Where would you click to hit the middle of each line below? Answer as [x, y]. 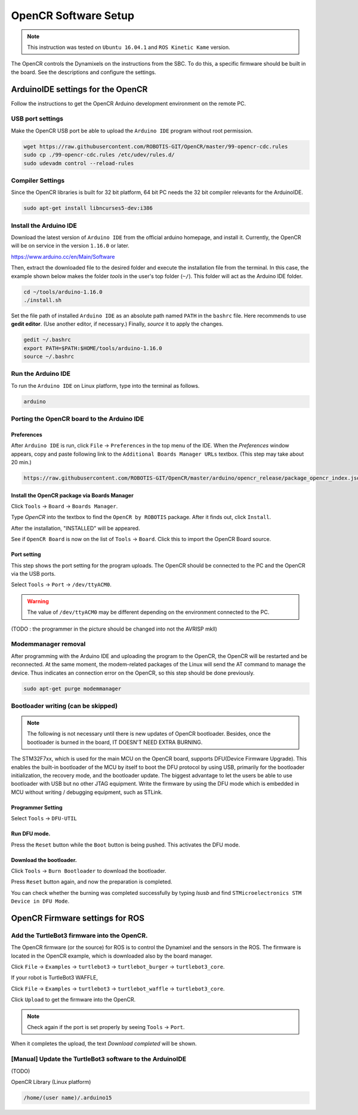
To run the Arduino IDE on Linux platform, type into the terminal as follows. [105, 385]
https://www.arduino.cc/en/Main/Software [63, 257]
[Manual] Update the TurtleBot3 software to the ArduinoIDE [99, 1059]
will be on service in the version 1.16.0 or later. [70, 246]
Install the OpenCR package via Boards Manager [72, 495]
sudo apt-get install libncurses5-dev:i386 [88, 208]
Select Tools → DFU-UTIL [44, 819]
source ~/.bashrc [49, 357]
